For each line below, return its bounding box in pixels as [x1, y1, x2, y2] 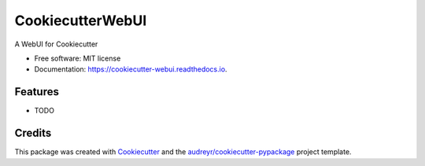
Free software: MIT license [34, 53, 121, 63]
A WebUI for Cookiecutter [14, 39, 98, 49]
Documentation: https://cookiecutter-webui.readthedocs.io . [34, 65, 227, 74]
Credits [14, 127, 52, 140]
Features [14, 85, 59, 98]
